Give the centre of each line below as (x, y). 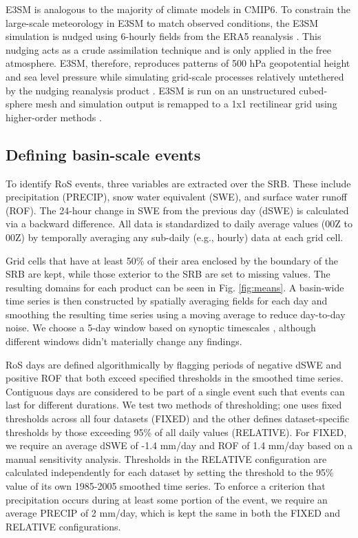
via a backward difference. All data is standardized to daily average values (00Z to (179, 224)
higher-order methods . (54, 117)
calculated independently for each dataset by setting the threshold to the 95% (170, 472)
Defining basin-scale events (103, 154)
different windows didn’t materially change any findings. (124, 341)
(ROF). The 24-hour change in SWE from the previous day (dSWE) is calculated (177, 210)
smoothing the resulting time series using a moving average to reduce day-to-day (176, 314)
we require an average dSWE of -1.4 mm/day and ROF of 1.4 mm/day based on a (179, 445)
